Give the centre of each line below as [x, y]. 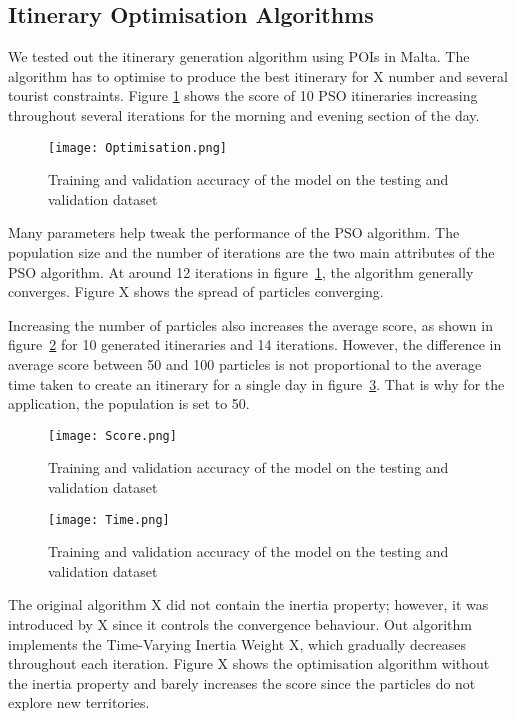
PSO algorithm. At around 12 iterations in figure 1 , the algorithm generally [241, 271]
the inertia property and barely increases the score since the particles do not [242, 682]
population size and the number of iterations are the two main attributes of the [251, 252]
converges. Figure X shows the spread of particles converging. [196, 291]
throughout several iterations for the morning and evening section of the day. [244, 114]
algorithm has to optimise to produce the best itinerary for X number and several [258, 75]
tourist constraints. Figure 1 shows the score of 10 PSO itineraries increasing [243, 95]
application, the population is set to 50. [129, 403]
